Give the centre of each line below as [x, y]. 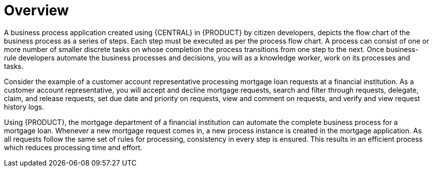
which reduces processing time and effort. [73, 147]
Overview [36, 10]
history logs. [24, 107]
